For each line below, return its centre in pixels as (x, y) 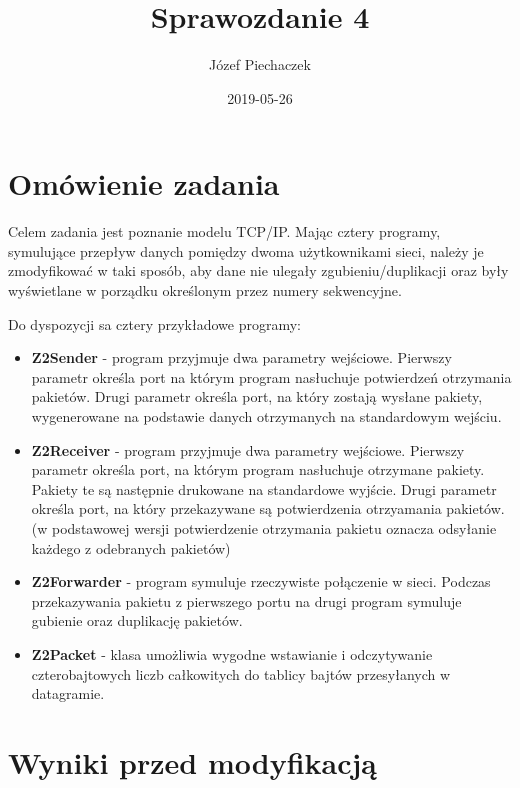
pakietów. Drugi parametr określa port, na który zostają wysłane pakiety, (257, 396)
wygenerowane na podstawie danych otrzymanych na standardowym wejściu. (266, 416)
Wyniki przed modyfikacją (192, 761)
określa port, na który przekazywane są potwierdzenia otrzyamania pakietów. (268, 508)
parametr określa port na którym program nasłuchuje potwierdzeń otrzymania (271, 376)
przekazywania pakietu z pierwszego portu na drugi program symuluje (246, 600)
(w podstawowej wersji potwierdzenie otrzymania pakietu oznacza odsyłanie (264, 527)
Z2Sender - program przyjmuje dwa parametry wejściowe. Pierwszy (241, 357)
